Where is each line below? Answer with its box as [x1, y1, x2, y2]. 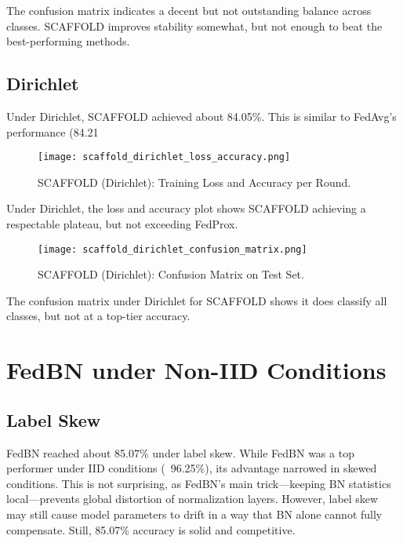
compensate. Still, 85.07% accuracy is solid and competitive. [6, 521, 296, 538]
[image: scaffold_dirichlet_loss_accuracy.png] [38, 151, 291, 163]
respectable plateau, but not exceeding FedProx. [6, 216, 238, 232]
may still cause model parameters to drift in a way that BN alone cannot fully [6, 506, 383, 522]
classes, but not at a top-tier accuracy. [6, 308, 191, 324]
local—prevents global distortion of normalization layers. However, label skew [6, 490, 379, 507]
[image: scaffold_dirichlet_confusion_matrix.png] [38, 243, 307, 255]
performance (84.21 [6, 123, 99, 140]
